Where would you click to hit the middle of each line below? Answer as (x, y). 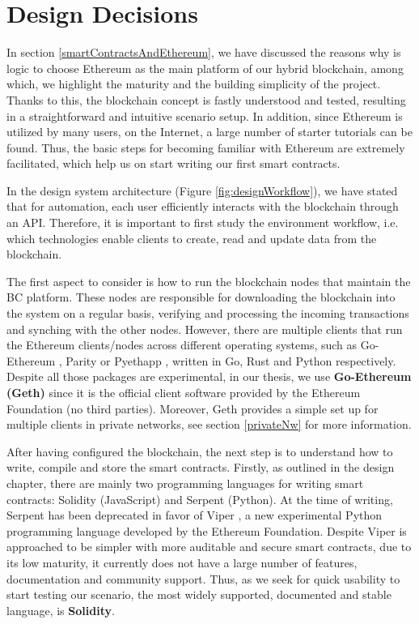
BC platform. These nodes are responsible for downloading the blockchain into (201, 297)
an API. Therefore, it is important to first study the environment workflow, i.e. (203, 222)
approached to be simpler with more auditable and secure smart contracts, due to (209, 547)
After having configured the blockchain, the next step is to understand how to (200, 451)
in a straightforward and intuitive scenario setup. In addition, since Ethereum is (205, 115)
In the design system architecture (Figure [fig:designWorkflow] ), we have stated (202, 190)
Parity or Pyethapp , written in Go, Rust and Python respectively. (231, 360)
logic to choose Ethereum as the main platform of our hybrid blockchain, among (205, 68)
